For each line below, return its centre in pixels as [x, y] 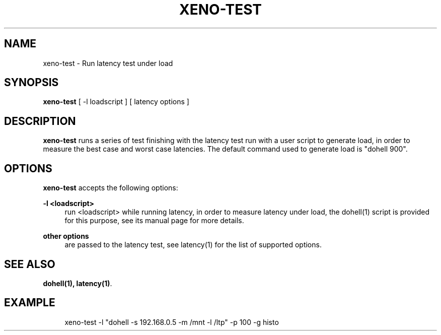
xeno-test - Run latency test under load [108, 63]
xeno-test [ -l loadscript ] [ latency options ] [116, 102]
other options [66, 236]
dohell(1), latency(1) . [78, 283]
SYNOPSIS [31, 83]
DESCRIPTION [40, 121]
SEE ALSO [30, 264]
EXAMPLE [30, 303]
